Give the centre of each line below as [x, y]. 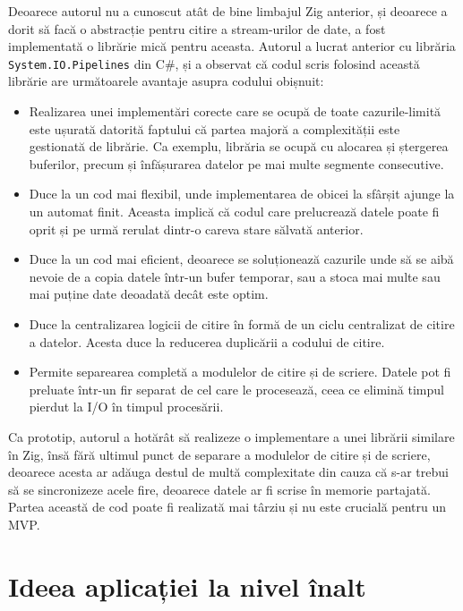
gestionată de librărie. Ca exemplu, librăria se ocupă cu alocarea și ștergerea [239, 146]
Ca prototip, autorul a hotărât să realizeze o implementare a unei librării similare [231, 436]
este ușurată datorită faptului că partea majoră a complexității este [214, 128]
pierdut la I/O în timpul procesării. [126, 407]
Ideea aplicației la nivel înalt [187, 586]
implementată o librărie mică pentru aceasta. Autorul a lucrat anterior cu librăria [232, 46]
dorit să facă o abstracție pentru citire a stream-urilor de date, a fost [197, 28]
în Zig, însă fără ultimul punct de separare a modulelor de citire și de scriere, [219, 454]
